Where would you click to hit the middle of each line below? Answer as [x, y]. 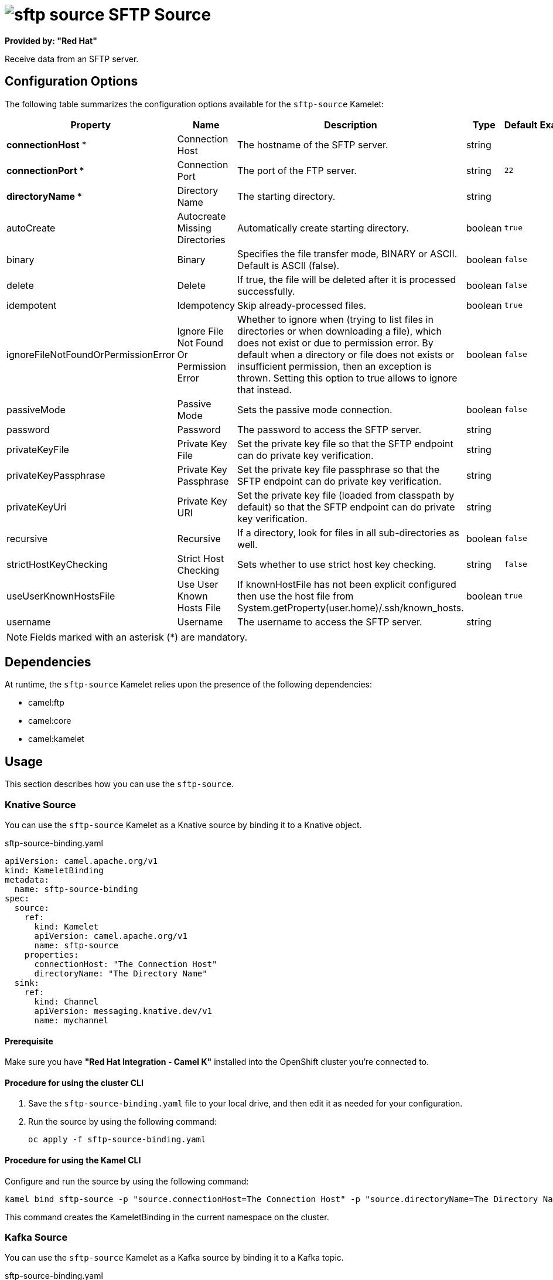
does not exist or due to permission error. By [335, 343]
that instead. [265, 389]
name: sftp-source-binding [76, 889]
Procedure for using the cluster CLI [74, 1082]
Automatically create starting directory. [323, 228]
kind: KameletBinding [54, 871]
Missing [194, 228]
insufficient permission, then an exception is [334, 366]
